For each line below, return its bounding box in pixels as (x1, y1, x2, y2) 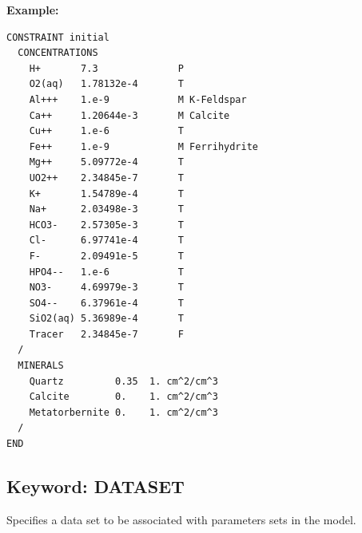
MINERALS (18, 360, 64, 372)
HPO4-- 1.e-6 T (29, 266, 184, 278)
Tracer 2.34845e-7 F (29, 328, 184, 340)
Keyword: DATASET (6, 474, 185, 499)
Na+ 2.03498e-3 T (29, 203, 184, 215)
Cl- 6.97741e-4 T (29, 235, 184, 247)
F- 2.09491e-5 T (29, 250, 184, 262)
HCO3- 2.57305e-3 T (29, 219, 184, 231)
